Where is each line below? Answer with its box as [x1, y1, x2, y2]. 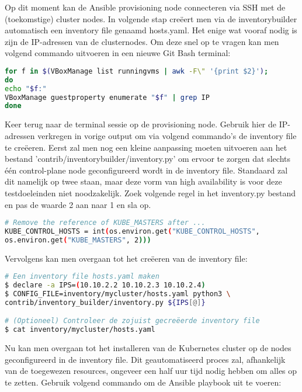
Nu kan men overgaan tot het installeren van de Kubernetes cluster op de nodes [5, 342, 291, 354]
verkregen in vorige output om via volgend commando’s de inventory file [37, 129, 297, 141]
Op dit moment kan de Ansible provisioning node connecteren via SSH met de [5, 1, 286, 13]
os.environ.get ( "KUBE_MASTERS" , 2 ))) [5, 235, 151, 244]
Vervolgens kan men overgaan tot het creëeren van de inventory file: [5, 252, 248, 264]
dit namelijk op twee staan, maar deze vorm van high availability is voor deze [5, 175, 282, 188]
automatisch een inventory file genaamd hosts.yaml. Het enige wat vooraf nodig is [5, 24, 297, 36]
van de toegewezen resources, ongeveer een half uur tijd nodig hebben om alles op [5, 365, 297, 377]
